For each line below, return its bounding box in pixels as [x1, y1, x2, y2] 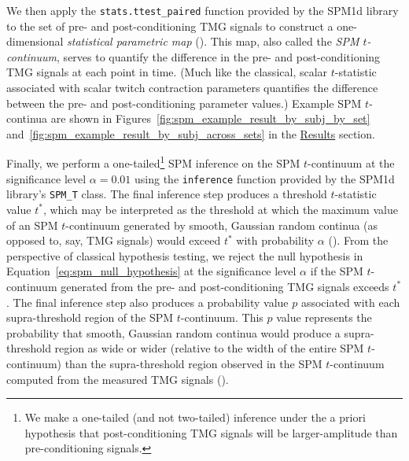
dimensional [6, 33, 64, 50]
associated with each [300, 293, 400, 310]
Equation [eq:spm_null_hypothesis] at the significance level [6, 263, 297, 279]
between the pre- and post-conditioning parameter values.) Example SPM [6, 94, 362, 111]
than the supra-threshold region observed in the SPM [64, 355, 322, 371]
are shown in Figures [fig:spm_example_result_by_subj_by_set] [50, 110, 370, 127]
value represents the [276, 309, 372, 326]
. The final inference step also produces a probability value [6, 293, 289, 310]
